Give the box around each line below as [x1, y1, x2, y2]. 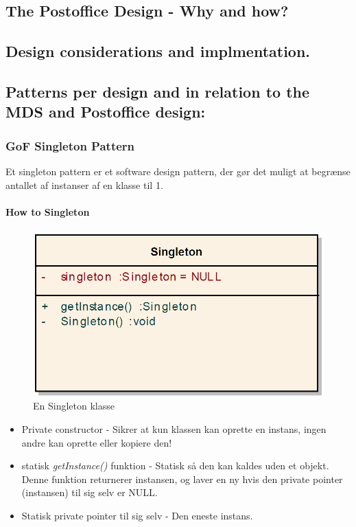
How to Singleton [5, 204, 90, 218]
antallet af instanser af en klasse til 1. [5, 177, 163, 192]
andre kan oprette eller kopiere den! [21, 435, 172, 449]
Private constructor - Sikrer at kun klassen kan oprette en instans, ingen [21, 422, 327, 436]
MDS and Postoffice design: [5, 101, 206, 122]
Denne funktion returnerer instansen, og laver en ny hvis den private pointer [21, 471, 343, 486]
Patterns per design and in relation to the [5, 80, 310, 102]
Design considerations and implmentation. [5, 41, 311, 62]
